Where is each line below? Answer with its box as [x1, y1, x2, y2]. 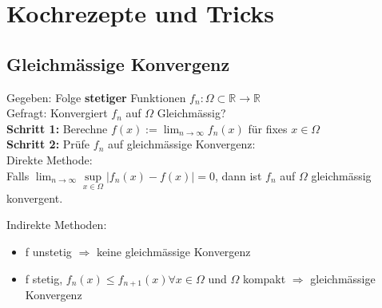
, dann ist [214, 167, 262, 184]
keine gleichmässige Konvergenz [96, 243, 251, 259]
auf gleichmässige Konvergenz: [107, 136, 256, 152]
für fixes [248, 120, 288, 136]
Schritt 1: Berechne [6, 120, 108, 136]
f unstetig [25, 243, 72, 259]
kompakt [242, 270, 286, 286]
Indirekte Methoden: [6, 216, 107, 233]
